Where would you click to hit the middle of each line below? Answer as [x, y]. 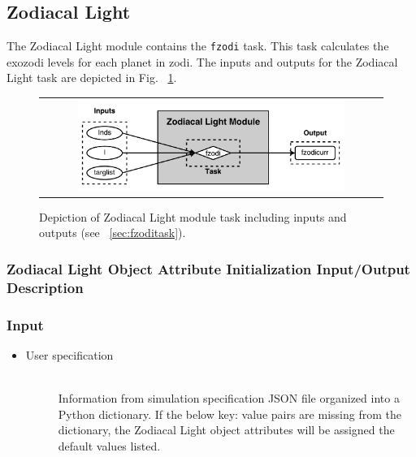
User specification [69, 354]
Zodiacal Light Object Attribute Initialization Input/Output [208, 268]
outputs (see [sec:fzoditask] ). [113, 233]
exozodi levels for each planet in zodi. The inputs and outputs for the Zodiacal [202, 61]
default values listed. [109, 445]
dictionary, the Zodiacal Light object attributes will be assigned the [226, 430]
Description [45, 287]
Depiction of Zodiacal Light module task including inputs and [193, 216]
